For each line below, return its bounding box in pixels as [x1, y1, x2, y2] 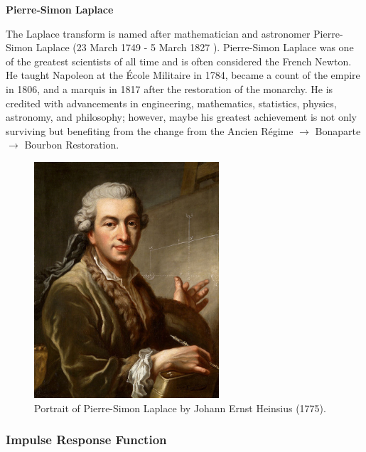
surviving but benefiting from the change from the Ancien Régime [6, 123, 294, 138]
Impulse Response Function [6, 431, 167, 448]
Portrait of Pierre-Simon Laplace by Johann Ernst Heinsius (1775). [34, 400, 326, 415]
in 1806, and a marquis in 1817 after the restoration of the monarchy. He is [6, 81, 333, 96]
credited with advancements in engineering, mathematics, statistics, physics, [6, 95, 337, 110]
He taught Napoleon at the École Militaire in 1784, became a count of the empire [6, 68, 360, 82]
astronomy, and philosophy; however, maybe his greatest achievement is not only [6, 109, 357, 124]
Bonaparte [315, 123, 361, 138]
